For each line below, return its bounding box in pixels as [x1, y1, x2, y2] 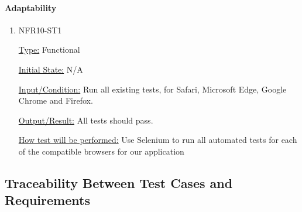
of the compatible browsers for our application [18, 145, 184, 157]
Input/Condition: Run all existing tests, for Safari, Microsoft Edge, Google [18, 83, 287, 95]
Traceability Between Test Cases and [5, 173, 233, 192]
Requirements [5, 191, 90, 209]
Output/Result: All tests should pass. [18, 114, 153, 126]
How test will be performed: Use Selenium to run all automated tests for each [18, 134, 297, 146]
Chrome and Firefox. [18, 94, 93, 107]
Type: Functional [18, 43, 80, 56]
